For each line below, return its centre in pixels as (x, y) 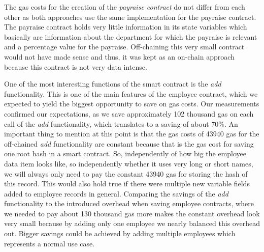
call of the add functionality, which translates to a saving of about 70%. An (121, 123)
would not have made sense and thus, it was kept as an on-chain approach (119, 56)
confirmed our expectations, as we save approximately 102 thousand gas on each (129, 113)
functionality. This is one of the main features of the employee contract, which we (131, 93)
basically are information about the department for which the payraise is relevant (131, 36)
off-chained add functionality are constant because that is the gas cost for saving (129, 143)
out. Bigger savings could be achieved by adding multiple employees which (120, 233)
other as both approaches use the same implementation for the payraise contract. (130, 17)
